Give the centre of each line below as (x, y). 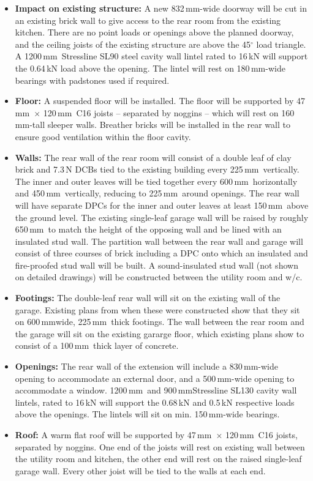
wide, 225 (73, 322)
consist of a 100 (44, 345)
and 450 (30, 193)
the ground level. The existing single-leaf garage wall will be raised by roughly (162, 217)
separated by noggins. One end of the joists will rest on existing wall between (160, 446)
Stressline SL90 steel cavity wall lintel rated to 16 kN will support (185, 56)
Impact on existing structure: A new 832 (100, 8)
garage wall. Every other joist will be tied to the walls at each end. (140, 470)
